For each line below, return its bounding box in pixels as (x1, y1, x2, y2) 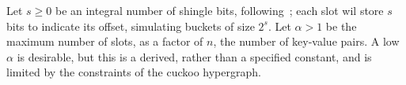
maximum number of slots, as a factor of (6, 33, 203, 50)
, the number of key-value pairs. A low (213, 33, 400, 50)
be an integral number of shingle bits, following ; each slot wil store (55, 2, 384, 18)
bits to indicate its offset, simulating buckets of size (6, 17, 255, 34)
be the (325, 17, 357, 34)
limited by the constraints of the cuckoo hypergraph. (6, 64, 261, 80)
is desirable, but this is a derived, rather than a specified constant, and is (17, 48, 372, 65)
